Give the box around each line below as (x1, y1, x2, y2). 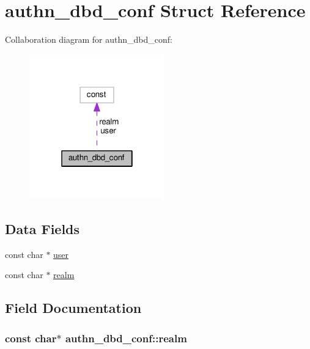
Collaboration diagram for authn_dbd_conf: (5, 33, 172, 46)
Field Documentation (5, 298, 142, 317)
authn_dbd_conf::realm (65, 330, 187, 345)
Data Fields (5, 219, 80, 238)
